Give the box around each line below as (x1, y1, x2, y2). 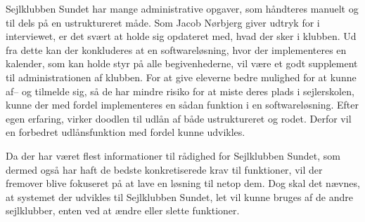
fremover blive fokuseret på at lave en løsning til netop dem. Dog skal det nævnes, (6, 176, 360, 190)
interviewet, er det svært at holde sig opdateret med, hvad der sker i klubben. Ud (6, 29, 357, 43)
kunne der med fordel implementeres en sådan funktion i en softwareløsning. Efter (6, 97, 359, 112)
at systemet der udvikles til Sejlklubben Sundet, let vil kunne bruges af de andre (6, 189, 353, 204)
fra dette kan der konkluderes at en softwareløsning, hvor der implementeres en (6, 42, 347, 57)
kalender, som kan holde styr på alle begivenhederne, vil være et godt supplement (6, 56, 358, 71)
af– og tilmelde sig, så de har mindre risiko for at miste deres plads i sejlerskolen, (6, 83, 354, 98)
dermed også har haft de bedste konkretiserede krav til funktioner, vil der (6, 162, 323, 176)
